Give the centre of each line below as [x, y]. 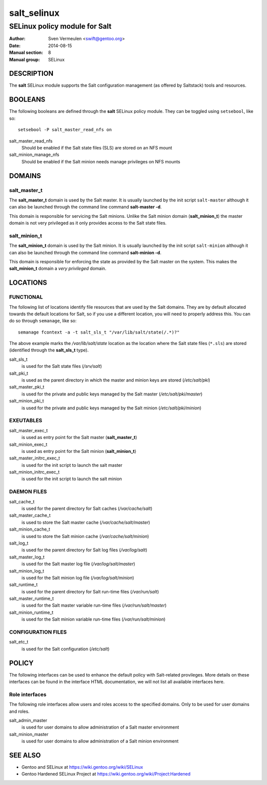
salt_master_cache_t [30, 515]
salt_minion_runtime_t [31, 612]
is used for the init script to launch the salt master [72, 465]
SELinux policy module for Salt [60, 26]
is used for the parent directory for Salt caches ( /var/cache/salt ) [87, 508]
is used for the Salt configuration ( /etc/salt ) [66, 649]
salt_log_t [19, 543]
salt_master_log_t [27, 557]
